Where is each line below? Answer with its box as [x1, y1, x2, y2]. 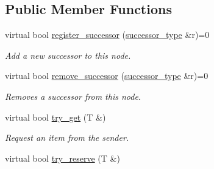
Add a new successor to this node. [5, 48, 131, 61]
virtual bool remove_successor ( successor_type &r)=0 [5, 69, 209, 82]
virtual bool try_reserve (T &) [5, 151, 120, 164]
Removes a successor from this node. [5, 89, 141, 102]
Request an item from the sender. [5, 131, 129, 144]
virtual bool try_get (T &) [5, 110, 106, 123]
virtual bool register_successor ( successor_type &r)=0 [5, 28, 210, 41]
